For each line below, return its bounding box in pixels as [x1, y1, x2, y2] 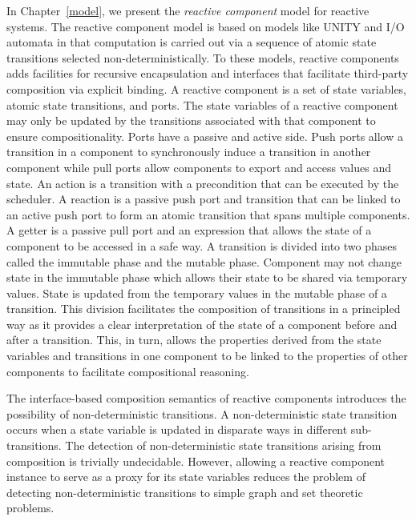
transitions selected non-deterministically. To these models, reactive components [6, 49, 399, 66]
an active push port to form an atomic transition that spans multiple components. [6, 206, 410, 222]
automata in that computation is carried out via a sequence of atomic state [6, 34, 377, 50]
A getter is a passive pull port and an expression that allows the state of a [6, 222, 372, 238]
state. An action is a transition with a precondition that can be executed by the [6, 174, 399, 191]
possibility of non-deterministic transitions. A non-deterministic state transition [6, 405, 398, 422]
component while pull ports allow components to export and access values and [6, 158, 391, 175]
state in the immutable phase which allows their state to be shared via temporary [6, 269, 408, 286]
